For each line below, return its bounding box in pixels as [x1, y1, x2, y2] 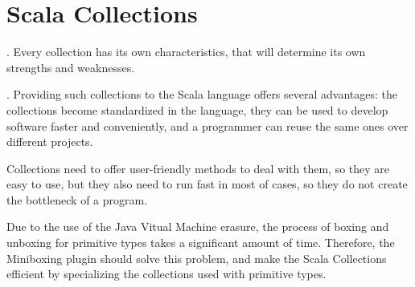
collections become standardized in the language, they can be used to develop [6, 101, 388, 118]
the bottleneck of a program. [6, 191, 148, 208]
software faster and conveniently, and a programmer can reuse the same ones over [6, 117, 409, 134]
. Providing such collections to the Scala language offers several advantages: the [6, 86, 397, 103]
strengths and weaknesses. [6, 59, 135, 75]
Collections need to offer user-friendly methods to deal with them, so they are [6, 160, 390, 176]
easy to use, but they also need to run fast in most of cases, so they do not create [6, 176, 408, 192]
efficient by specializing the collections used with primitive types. [6, 265, 327, 282]
